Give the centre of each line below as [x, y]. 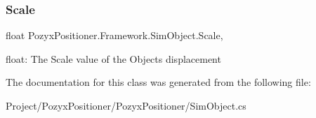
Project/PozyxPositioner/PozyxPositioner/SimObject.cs [126, 105]
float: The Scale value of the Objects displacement [113, 58]
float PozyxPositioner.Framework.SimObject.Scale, [114, 35]
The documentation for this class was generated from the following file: [158, 82]
